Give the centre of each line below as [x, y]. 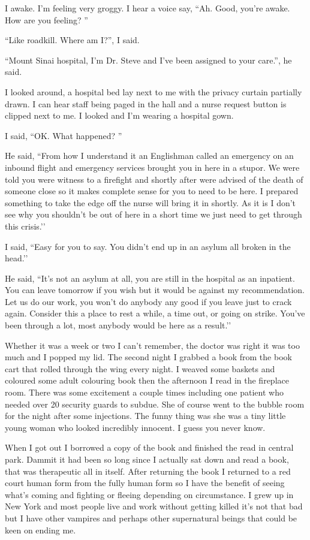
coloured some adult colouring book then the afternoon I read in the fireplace [147, 380]
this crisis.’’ [25, 226]
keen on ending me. [40, 530]
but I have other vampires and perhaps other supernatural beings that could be [151, 518]
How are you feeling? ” [46, 19]
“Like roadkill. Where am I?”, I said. [72, 40]
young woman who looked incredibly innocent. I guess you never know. [135, 427]
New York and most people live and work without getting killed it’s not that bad [154, 506]
